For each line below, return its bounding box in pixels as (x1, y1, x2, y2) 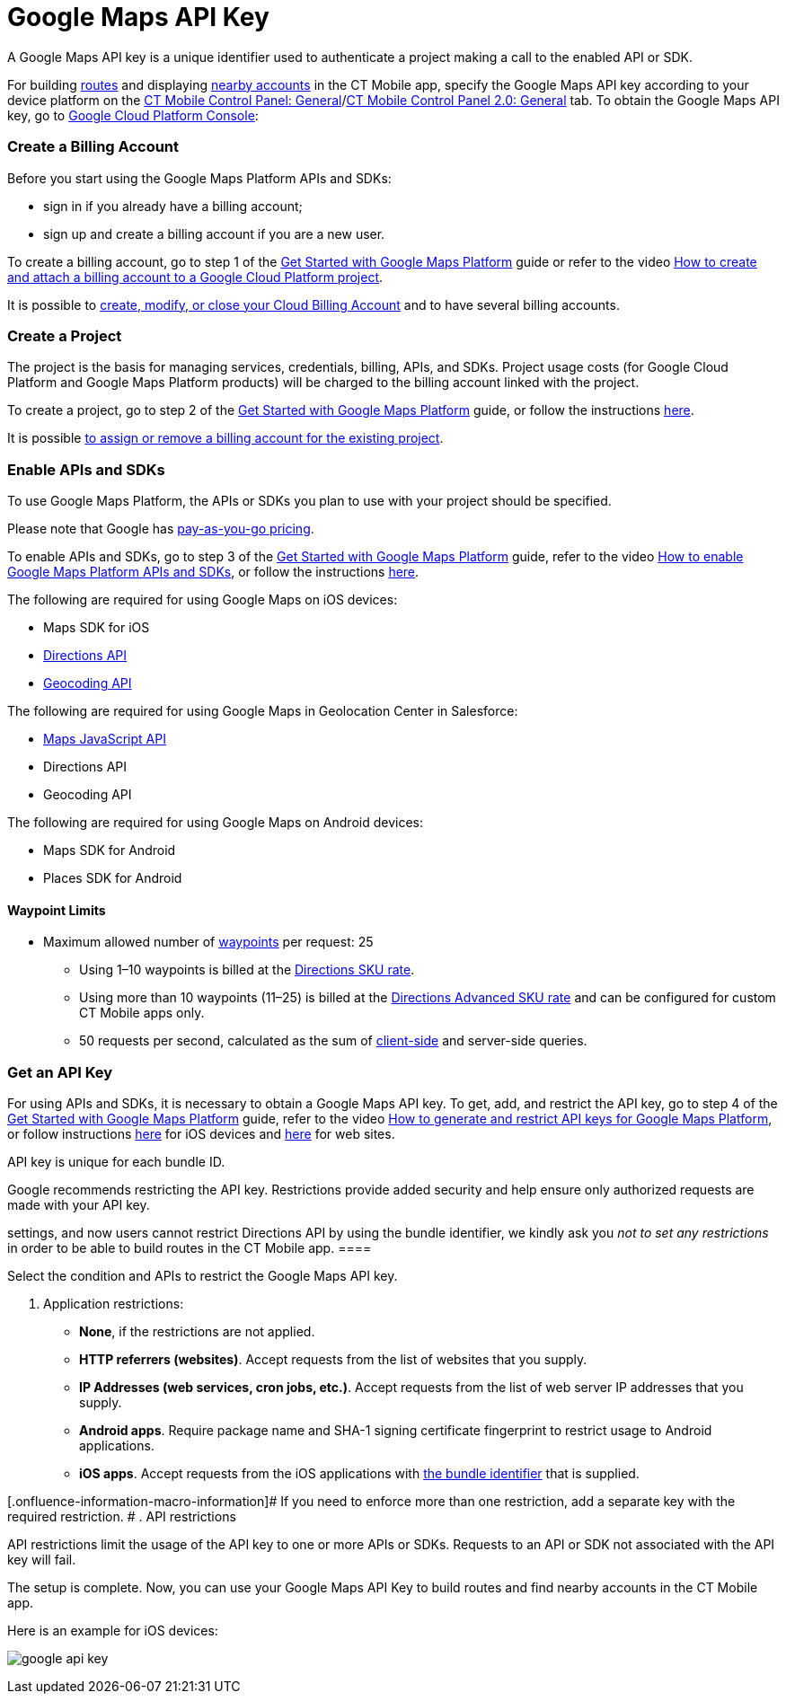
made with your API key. (7, 1196, 150, 1212)
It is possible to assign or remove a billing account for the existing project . (7, 430, 444, 446)
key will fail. (7, 1551, 76, 1567)
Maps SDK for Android (43, 842, 176, 858)
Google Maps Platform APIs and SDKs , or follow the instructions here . (7, 564, 419, 579)
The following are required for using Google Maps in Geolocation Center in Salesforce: (7, 703, 518, 718)
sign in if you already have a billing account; (43, 198, 303, 214)
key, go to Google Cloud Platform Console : (7, 107, 259, 123)
